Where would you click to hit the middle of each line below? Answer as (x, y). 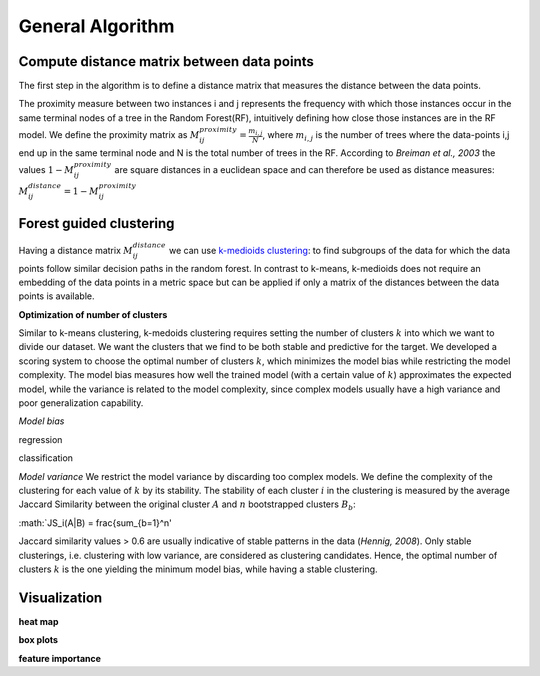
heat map (38, 621)
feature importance (60, 658)
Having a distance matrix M (76, 250)
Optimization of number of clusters (93, 314)
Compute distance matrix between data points (166, 61)
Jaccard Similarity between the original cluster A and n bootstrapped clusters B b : (187, 505)
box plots (38, 640)
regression (40, 439)
